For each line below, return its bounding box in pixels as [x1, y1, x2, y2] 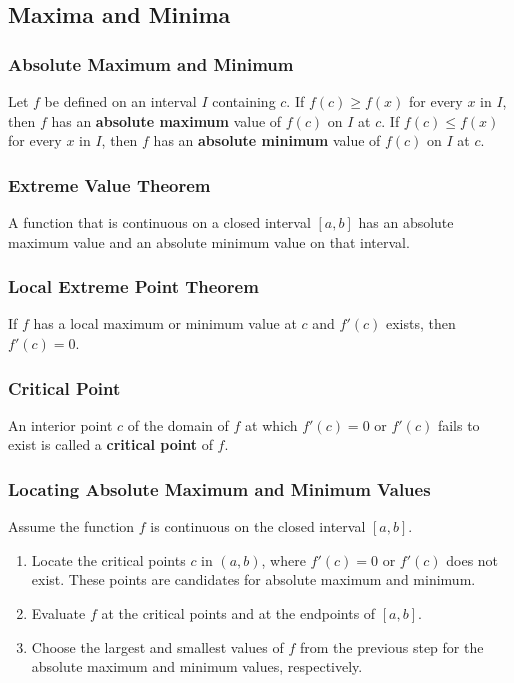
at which [245, 414, 298, 435]
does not [446, 549, 499, 570]
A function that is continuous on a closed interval [8, 212, 311, 232]
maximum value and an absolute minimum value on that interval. [8, 231, 410, 252]
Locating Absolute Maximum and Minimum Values [8, 476, 431, 501]
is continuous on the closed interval [150, 516, 366, 537]
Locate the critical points [31, 549, 186, 570]
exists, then [385, 313, 456, 334]
